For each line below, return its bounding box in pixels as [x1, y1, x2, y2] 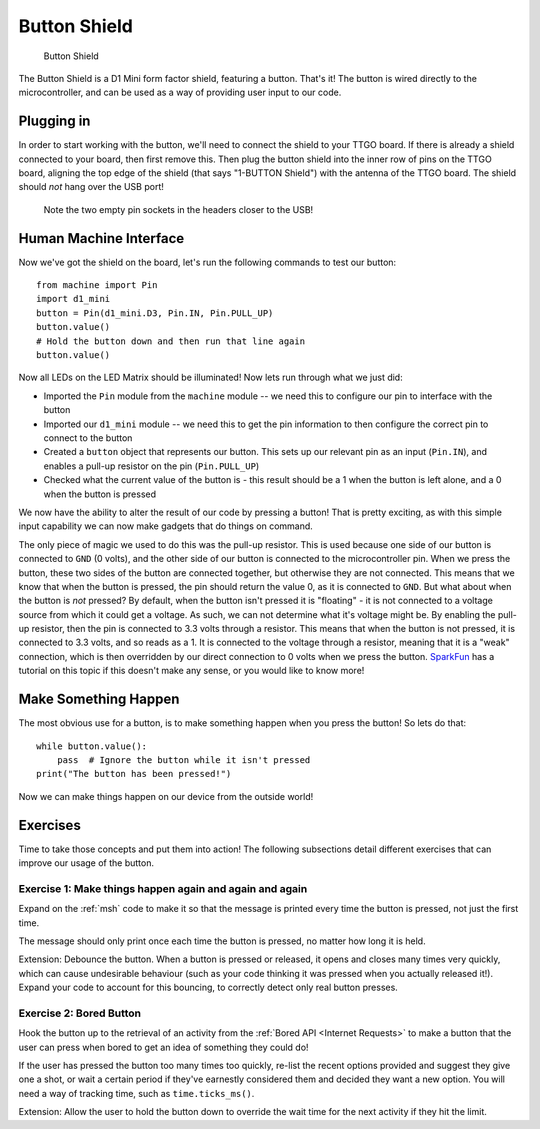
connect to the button [43, 432, 133, 444]
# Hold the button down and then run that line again [36, 335, 305, 347]
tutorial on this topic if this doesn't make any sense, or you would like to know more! [18, 665, 365, 677]
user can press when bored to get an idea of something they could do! [18, 1041, 309, 1053]
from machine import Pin [36, 280, 158, 291]
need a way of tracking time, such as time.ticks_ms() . [18, 1087, 255, 1099]
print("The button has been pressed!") [36, 768, 232, 780]
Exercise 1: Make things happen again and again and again [18, 881, 308, 895]
